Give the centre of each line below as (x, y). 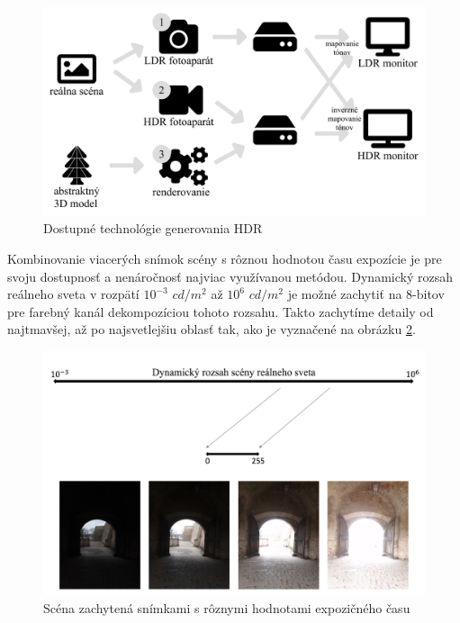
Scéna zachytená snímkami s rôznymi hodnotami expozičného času (227, 608)
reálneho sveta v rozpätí (73, 294)
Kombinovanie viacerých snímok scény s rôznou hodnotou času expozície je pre (225, 259)
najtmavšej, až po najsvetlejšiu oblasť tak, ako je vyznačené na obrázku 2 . (212, 329)
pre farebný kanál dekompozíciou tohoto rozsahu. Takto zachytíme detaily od (221, 311)
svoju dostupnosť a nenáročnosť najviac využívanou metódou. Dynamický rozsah (230, 276)
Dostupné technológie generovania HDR (153, 228)
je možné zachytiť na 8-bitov (366, 294)
